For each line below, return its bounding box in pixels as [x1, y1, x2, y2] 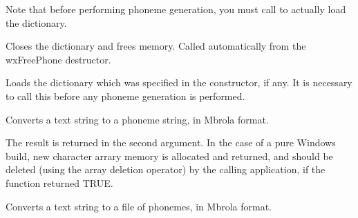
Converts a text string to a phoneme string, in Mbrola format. [6, 112, 269, 126]
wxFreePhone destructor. [6, 52, 111, 66]
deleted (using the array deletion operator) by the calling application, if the [6, 162, 326, 177]
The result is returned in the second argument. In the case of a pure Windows [6, 135, 336, 150]
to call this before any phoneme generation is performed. [6, 88, 245, 103]
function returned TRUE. [6, 175, 113, 190]
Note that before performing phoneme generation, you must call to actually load [6, 2, 346, 16]
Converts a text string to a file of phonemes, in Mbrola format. [6, 199, 272, 213]
